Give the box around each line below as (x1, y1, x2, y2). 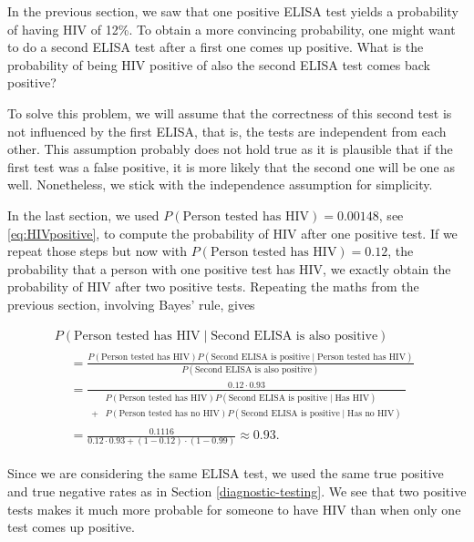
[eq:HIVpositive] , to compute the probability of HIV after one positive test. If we (7, 223, 458, 242)
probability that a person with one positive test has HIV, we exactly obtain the (7, 259, 451, 278)
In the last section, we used (7, 205, 160, 224)
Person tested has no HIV (118, 409, 220, 419)
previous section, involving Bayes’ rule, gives (7, 294, 255, 313)
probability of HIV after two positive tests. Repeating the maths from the (7, 277, 419, 296)
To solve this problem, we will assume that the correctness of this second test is (7, 103, 452, 122)
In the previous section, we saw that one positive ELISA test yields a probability (7, 2, 459, 20)
